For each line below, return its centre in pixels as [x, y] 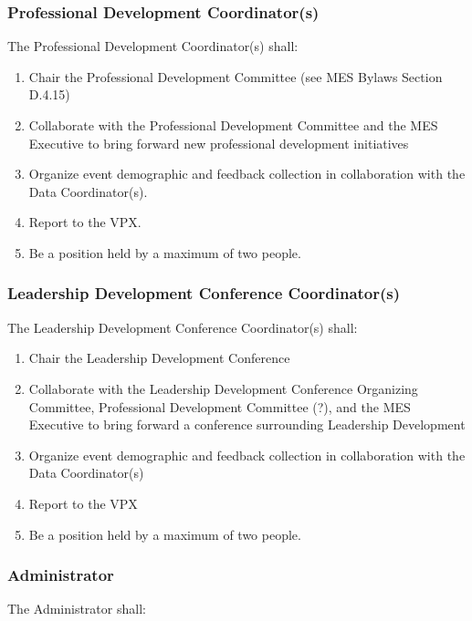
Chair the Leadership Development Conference [159, 358]
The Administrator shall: [77, 609]
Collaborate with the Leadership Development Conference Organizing [223, 388]
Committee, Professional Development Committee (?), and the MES [220, 406]
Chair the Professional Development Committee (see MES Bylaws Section [236, 76]
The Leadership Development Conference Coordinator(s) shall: [183, 327]
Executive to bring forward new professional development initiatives [219, 143]
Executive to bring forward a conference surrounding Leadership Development [247, 424]
